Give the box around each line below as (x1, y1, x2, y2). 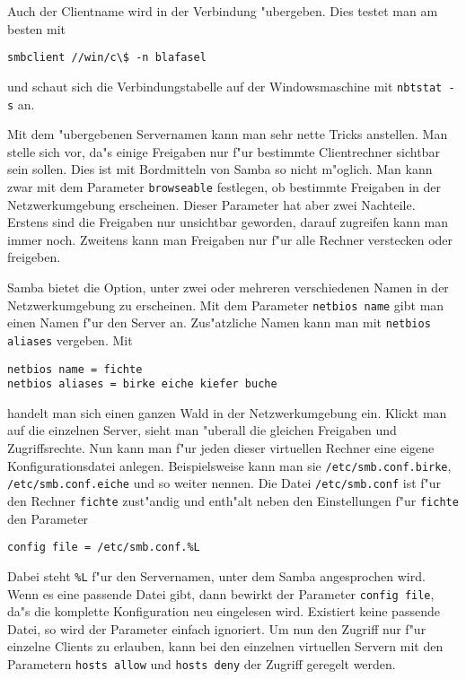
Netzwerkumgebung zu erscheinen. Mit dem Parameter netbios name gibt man (7, 295, 444, 314)
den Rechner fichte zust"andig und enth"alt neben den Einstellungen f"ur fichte (7, 491, 459, 509)
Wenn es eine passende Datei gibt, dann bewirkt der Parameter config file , (7, 584, 435, 603)
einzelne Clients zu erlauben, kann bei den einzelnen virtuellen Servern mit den (7, 637, 444, 656)
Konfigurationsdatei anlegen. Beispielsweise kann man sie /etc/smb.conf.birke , (7, 456, 452, 474)
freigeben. (7, 248, 61, 266)
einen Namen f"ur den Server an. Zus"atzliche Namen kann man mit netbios (7, 313, 431, 332)
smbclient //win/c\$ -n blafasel (7, 51, 207, 65)
